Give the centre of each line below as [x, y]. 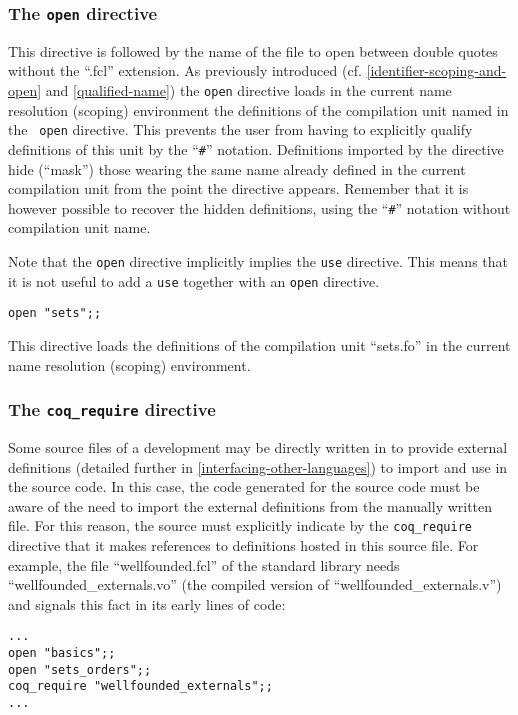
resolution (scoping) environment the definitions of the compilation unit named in [258, 109]
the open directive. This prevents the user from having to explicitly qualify [240, 129]
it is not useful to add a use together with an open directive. [194, 280]
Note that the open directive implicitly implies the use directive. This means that [258, 260]
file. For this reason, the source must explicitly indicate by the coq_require [240, 525]
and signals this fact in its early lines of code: [147, 603]
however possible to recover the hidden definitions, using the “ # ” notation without [259, 207]
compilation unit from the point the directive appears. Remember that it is [238, 188]
